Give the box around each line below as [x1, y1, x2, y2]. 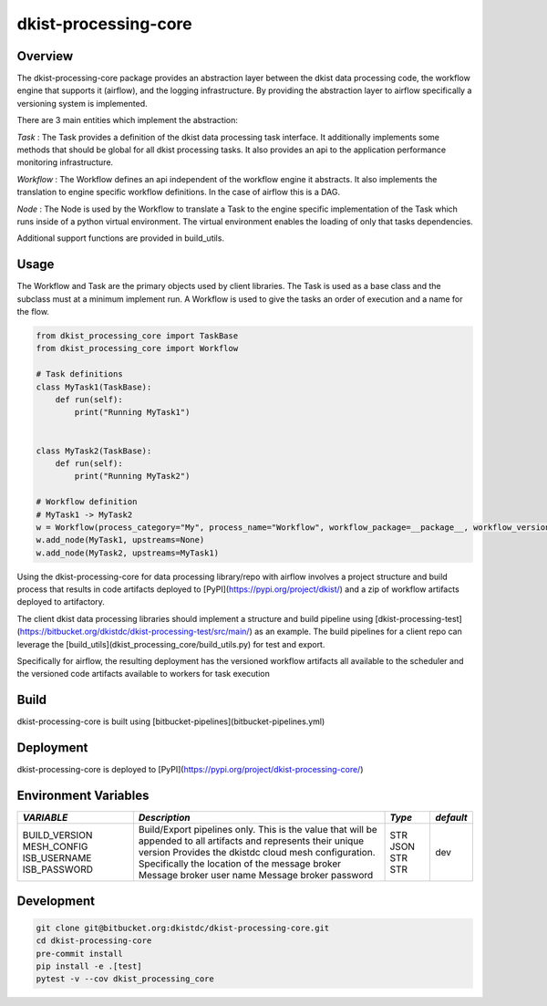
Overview [16, 48, 74, 64]
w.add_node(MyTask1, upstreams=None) [36, 534, 205, 545]
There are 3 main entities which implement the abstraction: [16, 115, 239, 126]
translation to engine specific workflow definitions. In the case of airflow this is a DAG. [16, 187, 341, 198]
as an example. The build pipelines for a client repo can [253, 626, 462, 638]
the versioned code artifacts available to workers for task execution [16, 669, 271, 679]
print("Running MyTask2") [74, 471, 191, 482]
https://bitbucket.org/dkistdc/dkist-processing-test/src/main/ [19, 626, 250, 638]
